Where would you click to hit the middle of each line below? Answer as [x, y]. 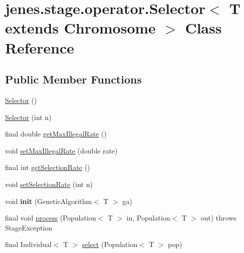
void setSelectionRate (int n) [49, 184]
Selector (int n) [28, 117]
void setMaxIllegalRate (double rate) [61, 150]
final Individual [28, 244]
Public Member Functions [73, 79]
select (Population [110, 244]
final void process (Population [51, 218]
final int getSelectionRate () [48, 167]
